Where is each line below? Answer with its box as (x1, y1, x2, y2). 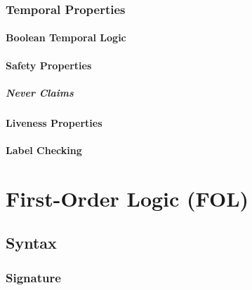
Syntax (6, 232, 57, 254)
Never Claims (6, 85, 74, 99)
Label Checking (6, 142, 82, 157)
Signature (6, 268, 61, 286)
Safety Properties (6, 57, 92, 72)
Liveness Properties (6, 115, 102, 130)
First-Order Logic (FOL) (6, 184, 249, 212)
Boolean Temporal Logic (6, 30, 126, 45)
